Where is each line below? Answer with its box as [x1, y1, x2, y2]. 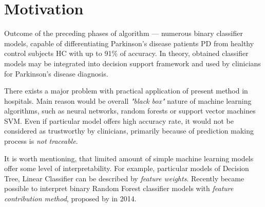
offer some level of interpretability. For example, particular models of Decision [4, 163, 249, 174]
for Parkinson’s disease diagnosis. [4, 68, 108, 79]
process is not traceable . [4, 136, 78, 146]
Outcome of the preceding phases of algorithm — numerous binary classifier [4, 28, 243, 39]
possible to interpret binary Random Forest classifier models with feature [4, 183, 234, 194]
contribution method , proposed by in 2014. [4, 193, 137, 204]
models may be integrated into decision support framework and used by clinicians [4, 58, 261, 68]
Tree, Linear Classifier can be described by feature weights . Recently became [4, 173, 244, 183]
